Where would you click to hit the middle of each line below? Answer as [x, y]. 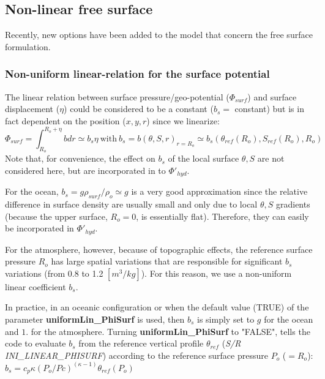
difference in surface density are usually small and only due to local [131, 204]
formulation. [28, 46]
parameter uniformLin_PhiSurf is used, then [95, 319]
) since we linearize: [183, 120]
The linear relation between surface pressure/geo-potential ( [117, 96]
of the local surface [204, 158]
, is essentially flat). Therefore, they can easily [222, 216]
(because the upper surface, [56, 216]
